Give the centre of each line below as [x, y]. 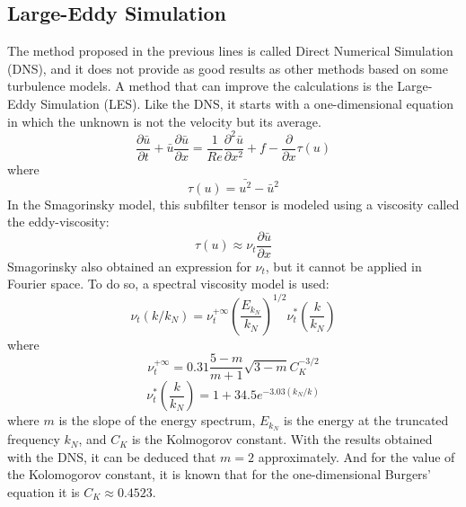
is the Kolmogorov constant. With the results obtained [282, 439]
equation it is [44, 491]
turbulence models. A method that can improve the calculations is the [200, 86]
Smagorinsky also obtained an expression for [129, 266]
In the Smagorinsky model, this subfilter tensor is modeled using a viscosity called [233, 204]
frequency [34, 439]
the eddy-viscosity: [58, 222]
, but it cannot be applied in [343, 266]
